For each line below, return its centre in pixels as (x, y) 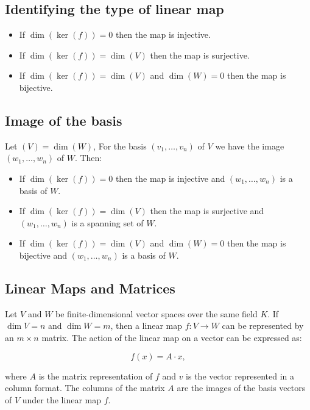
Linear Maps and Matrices (90, 288)
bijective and (43, 255)
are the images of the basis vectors (241, 388)
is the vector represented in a (240, 376)
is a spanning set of (107, 222)
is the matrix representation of (96, 376)
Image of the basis (64, 120)
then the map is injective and (170, 178)
